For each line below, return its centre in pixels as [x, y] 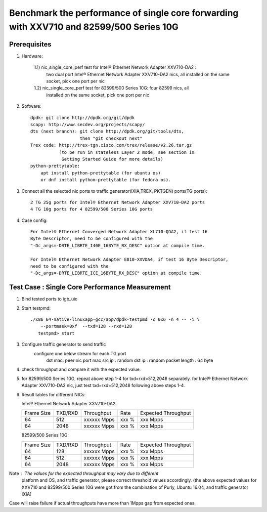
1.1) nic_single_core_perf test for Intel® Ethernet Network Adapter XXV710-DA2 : [115, 67]
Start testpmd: [36, 308]
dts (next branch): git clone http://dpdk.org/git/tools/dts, [107, 131]
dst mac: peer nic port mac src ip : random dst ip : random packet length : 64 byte [130, 360]
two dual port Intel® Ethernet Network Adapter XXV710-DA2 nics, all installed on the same [138, 74]
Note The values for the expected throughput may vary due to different [84, 473]
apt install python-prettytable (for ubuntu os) [100, 173]
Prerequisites [30, 44]
